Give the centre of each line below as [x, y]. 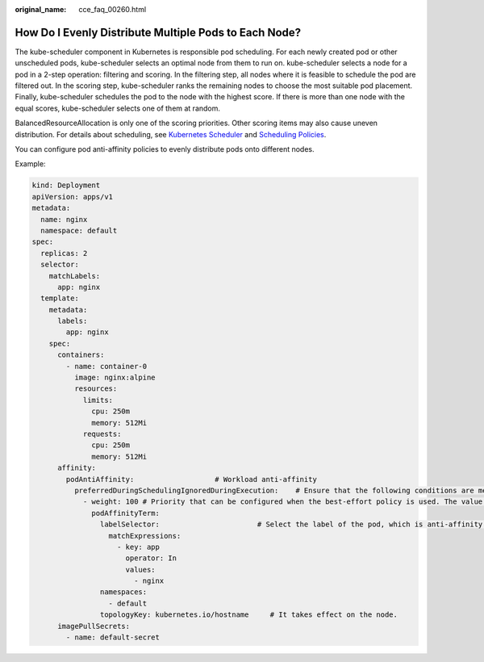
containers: [81, 355]
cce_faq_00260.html [113, 9]
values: [141, 570]
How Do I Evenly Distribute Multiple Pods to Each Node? [158, 32]
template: [60, 298]
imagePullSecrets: [94, 626]
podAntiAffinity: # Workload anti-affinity [192, 479]
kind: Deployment [66, 185]
